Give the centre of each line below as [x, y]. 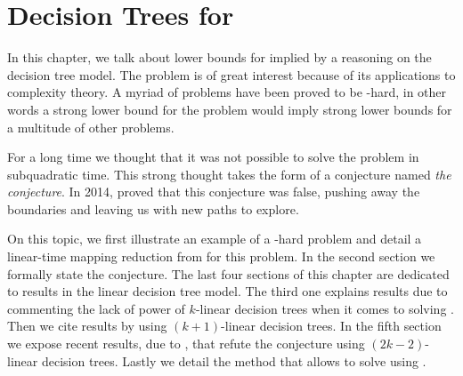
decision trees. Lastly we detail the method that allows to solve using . [234, 360]
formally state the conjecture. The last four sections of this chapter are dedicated [228, 273]
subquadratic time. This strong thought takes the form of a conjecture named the [229, 174]
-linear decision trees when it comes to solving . [325, 308]
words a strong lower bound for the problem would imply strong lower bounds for [230, 109]
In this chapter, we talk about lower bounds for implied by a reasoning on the [219, 57]
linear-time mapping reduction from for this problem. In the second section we [221, 256]
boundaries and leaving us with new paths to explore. [153, 208]
